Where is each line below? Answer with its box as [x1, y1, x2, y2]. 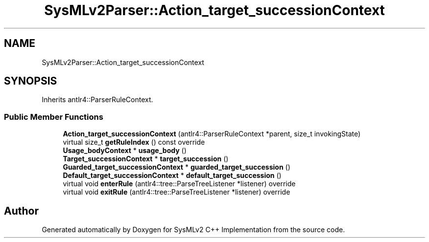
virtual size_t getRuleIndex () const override [63, 138, 205, 147]
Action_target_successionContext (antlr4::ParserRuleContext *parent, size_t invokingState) [63, 130, 361, 138]
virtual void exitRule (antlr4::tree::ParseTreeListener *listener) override [63, 188, 290, 197]
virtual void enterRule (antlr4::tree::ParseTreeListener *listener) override [63, 179, 296, 188]
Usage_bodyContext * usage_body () [63, 146, 187, 155]
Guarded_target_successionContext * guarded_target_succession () [63, 163, 290, 172]
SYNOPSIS [4, 75, 57, 88]
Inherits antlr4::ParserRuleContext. [42, 95, 153, 104]
